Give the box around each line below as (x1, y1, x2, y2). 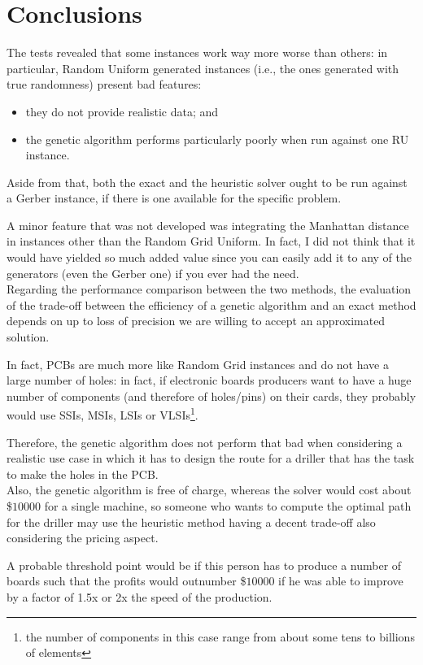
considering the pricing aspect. (7, 529, 159, 546)
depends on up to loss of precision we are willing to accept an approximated (7, 312, 386, 329)
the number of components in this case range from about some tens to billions (25, 628, 415, 645)
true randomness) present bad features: (7, 76, 202, 93)
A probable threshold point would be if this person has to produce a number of (7, 556, 402, 573)
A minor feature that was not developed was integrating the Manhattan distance (7, 216, 409, 233)
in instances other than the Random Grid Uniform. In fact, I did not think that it (7, 233, 416, 250)
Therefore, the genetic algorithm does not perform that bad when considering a (7, 433, 403, 450)
